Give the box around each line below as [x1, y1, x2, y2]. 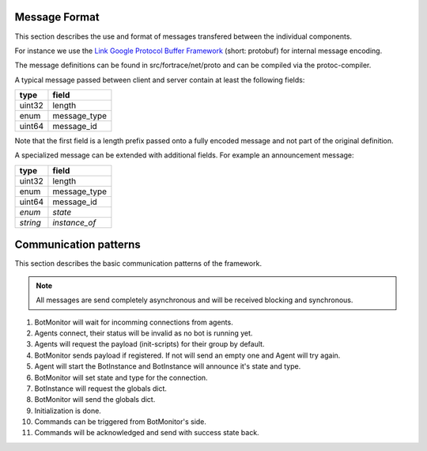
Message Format [14, 10, 100, 24]
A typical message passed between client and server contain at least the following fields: [14, 75, 305, 85]
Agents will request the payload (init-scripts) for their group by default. [34, 339, 265, 349]
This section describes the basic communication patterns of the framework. [14, 259, 263, 268]
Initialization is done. [34, 406, 102, 415]
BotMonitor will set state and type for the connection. [34, 373, 209, 382]
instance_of [52, 217, 96, 228]
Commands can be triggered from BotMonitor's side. [34, 417, 207, 426]
